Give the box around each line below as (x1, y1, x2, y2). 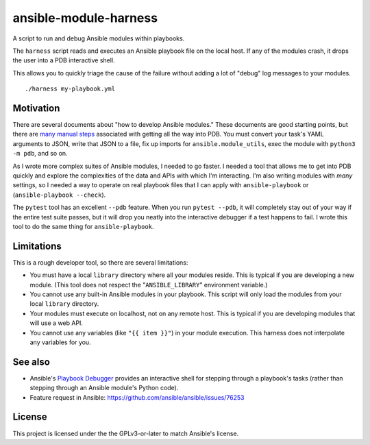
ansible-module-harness (12, 10, 158, 25)
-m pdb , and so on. (12, 149, 68, 158)
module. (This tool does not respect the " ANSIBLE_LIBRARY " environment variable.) (29, 280, 268, 289)
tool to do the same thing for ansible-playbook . (12, 222, 154, 230)
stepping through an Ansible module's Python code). (29, 384, 179, 392)
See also (12, 356, 51, 368)
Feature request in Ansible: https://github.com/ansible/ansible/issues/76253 (29, 393, 245, 401)
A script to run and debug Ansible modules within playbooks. (12, 34, 185, 43)
